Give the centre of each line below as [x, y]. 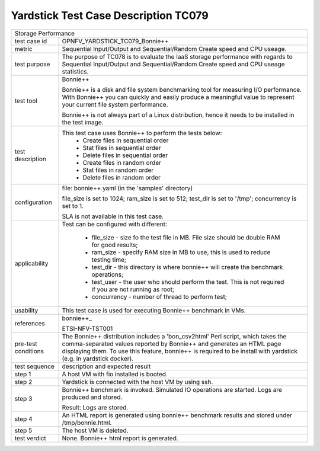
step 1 [23, 374]
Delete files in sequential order [125, 155]
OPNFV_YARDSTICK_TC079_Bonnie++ [115, 41]
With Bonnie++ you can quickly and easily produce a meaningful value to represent [178, 97]
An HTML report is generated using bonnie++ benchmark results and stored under [177, 415]
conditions [29, 351]
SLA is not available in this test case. [113, 216]
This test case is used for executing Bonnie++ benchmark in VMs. [154, 310]
